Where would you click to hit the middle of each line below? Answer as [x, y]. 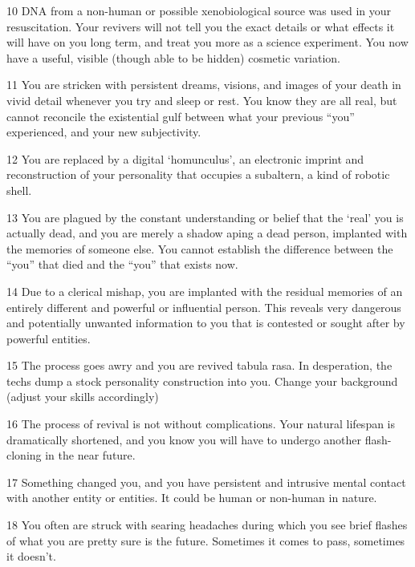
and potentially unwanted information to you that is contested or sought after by [206, 323]
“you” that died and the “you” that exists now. [122, 264]
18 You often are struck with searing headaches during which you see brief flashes [207, 525]
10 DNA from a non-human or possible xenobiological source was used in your [199, 10]
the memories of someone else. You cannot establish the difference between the [200, 248]
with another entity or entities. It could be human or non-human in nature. [192, 498]
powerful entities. [49, 338]
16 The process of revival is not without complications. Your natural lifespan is [201, 424]
